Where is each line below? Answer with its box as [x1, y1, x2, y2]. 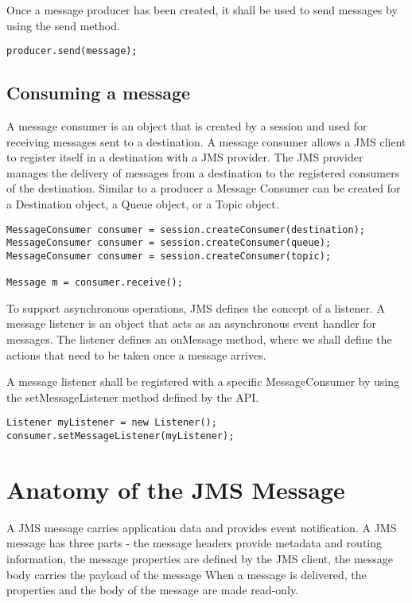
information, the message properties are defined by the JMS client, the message [6, 550, 394, 567]
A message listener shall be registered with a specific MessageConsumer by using [6, 373, 399, 390]
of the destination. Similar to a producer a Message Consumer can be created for [6, 180, 401, 196]
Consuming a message [6, 80, 191, 105]
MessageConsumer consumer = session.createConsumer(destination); [6, 224, 366, 235]
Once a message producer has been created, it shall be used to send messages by [6, 2, 398, 18]
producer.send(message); [6, 45, 138, 57]
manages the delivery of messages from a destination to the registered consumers [6, 164, 400, 181]
